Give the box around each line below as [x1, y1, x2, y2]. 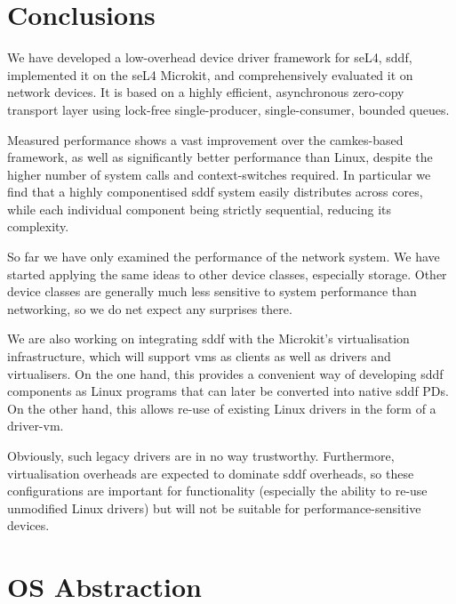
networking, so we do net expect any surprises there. [7, 299, 292, 318]
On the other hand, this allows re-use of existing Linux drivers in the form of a [7, 399, 436, 417]
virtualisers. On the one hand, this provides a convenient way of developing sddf [7, 364, 444, 383]
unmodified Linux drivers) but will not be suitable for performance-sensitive [7, 498, 421, 517]
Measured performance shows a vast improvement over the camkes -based [7, 130, 404, 149]
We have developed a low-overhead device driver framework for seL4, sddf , [7, 48, 412, 67]
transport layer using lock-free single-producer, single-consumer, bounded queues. [7, 100, 450, 118]
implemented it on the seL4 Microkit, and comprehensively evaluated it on [7, 65, 413, 84]
